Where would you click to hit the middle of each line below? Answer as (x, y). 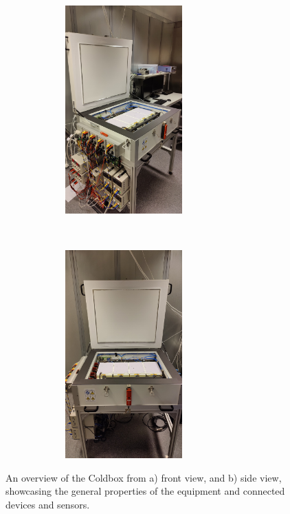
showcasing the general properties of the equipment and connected (145, 491)
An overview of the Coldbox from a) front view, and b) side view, (144, 477)
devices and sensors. (48, 504)
